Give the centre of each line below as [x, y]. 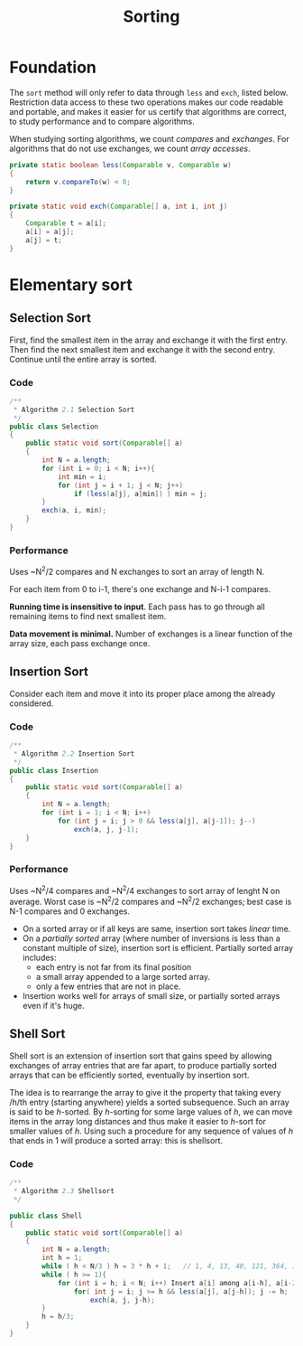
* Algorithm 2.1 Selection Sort [74, 409]
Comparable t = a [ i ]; [66, 223]
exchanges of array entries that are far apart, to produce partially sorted [143, 1065]
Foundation [53, 67]
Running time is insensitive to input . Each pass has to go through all [138, 607]
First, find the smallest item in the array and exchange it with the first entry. [149, 340]
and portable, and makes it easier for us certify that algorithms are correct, [148, 111]
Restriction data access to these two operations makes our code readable [147, 102]
